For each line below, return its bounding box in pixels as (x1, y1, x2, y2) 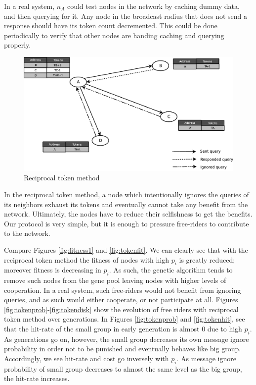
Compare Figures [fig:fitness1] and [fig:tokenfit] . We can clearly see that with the (4, 244, 248, 255)
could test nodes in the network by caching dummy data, (67, 1, 240, 11)
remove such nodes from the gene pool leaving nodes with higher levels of (4, 275, 226, 285)
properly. (4, 40, 31, 50)
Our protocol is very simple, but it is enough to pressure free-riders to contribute (4, 218, 249, 228)
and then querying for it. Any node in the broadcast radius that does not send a (4, 10, 248, 21)
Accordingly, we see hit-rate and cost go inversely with (4, 353, 169, 364)
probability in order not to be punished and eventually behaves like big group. (4, 343, 241, 354)
